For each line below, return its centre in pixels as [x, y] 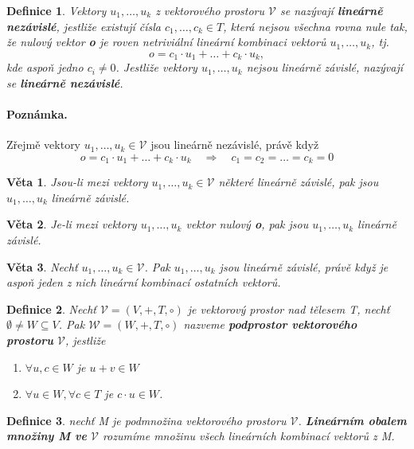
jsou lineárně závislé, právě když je [304, 266]
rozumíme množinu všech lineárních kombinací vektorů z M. [248, 436]
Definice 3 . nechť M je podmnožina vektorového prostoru [146, 420]
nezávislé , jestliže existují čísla [84, 26]
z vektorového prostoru [210, 10]
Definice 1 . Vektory [57, 10]
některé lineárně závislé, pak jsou [299, 182]
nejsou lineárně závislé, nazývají [325, 67]
